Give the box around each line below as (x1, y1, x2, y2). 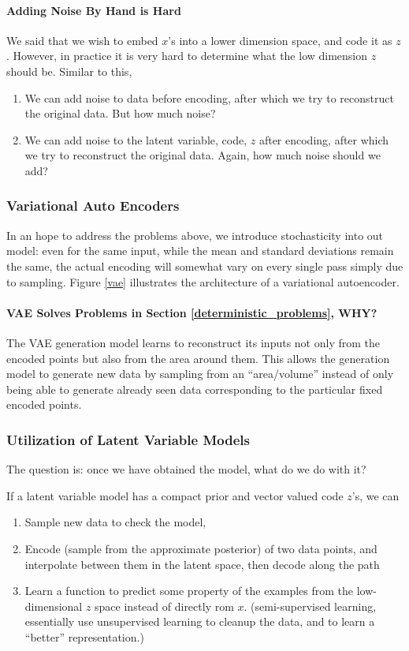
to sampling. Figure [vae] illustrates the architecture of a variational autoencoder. (6, 273, 400, 290)
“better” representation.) (24, 628, 144, 645)
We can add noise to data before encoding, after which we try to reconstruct (24, 89, 394, 106)
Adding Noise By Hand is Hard (6, 2, 181, 18)
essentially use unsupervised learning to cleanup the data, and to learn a (24, 613, 375, 630)
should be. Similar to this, (6, 62, 132, 79)
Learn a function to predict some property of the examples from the (24, 582, 354, 599)
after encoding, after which (258, 131, 389, 148)
